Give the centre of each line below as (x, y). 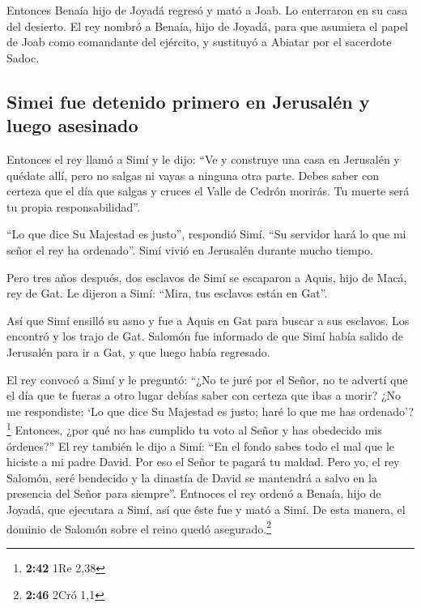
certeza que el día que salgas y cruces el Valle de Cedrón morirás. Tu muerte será (208, 191)
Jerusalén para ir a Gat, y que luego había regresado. (138, 351)
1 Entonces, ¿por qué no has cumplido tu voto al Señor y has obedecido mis (194, 428)
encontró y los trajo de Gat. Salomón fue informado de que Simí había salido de (205, 336)
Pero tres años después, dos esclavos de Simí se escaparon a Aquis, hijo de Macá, (207, 277)
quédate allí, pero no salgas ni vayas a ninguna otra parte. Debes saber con (193, 175)
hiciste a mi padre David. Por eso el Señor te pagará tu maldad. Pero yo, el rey (203, 462)
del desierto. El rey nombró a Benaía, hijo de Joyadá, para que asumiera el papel (207, 26)
